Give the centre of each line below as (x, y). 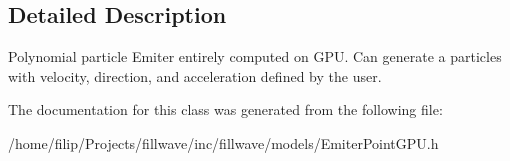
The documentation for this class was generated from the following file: (225, 109)
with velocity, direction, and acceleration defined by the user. (195, 75)
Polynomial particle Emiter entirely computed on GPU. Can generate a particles (255, 56)
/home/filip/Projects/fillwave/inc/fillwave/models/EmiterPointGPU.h (223, 142)
